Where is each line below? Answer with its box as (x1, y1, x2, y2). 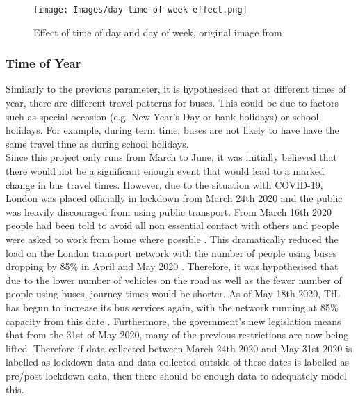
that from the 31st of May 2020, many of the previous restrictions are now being (6, 327, 349, 342)
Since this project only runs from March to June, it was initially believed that (6, 150, 338, 164)
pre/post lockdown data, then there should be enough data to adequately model (6, 368, 347, 382)
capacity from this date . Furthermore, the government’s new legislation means (6, 313, 341, 328)
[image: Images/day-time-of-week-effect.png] (33, 5, 247, 15)
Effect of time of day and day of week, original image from (33, 24, 282, 39)
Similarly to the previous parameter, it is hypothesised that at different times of (6, 81, 346, 96)
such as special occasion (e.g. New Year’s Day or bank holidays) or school (6, 109, 319, 123)
